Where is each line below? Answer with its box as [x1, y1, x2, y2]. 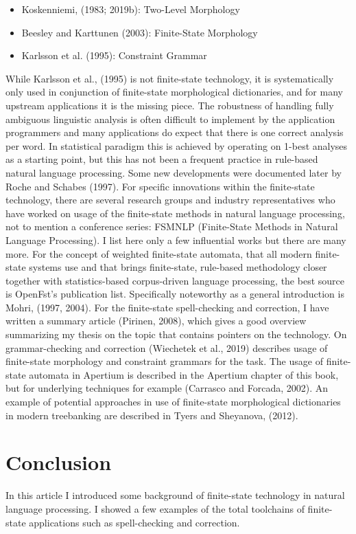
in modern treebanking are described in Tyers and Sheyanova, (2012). [5, 408, 298, 422]
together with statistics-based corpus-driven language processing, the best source [5, 273, 344, 287]
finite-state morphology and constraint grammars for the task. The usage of [5, 354, 323, 368]
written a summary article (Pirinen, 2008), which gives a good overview [5, 313, 307, 328]
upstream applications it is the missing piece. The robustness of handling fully [5, 98, 334, 112]
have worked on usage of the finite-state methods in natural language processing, [5, 205, 345, 220]
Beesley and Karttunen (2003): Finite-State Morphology [21, 25, 258, 39]
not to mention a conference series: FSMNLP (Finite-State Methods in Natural [5, 219, 338, 234]
